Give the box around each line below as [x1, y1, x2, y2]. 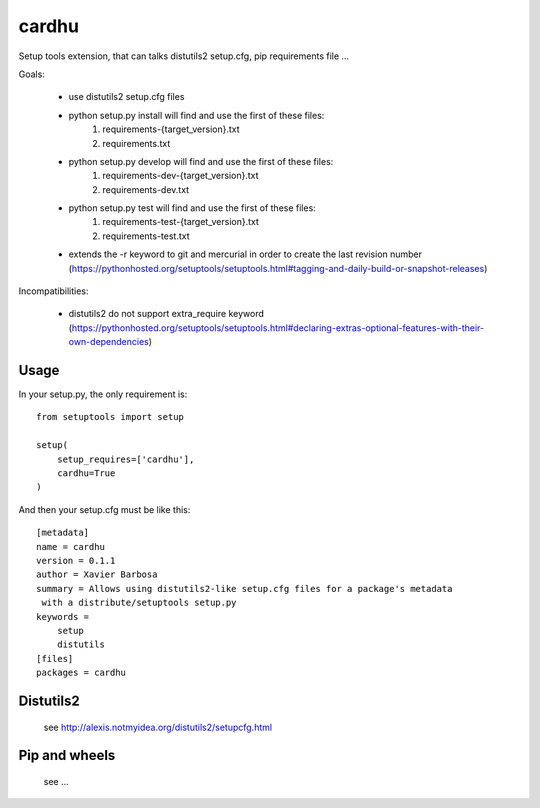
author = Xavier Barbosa [36, 569, 158, 580]
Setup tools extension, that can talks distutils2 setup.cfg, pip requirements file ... [18, 50, 350, 62]
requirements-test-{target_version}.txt [102, 216, 260, 228]
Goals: [18, 68, 45, 80]
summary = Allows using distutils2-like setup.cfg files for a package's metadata [36, 583, 453, 594]
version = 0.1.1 [36, 555, 116, 566]
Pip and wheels [18, 747, 116, 764]
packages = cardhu [36, 667, 127, 679]
